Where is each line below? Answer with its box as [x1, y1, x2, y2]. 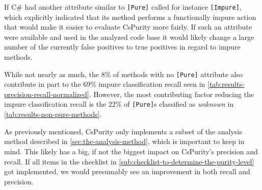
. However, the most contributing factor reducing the [89, 88, 254, 99]
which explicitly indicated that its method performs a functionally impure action [4, 11, 256, 22]
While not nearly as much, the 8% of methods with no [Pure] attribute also [4, 68, 243, 79]
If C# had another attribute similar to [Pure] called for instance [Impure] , [4, 2, 242, 12]
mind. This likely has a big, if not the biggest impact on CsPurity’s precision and [4, 146, 258, 156]
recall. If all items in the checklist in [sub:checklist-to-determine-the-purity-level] [4, 156, 254, 167]
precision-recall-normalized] [4, 88, 89, 99]
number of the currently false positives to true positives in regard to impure [4, 41, 241, 52]
